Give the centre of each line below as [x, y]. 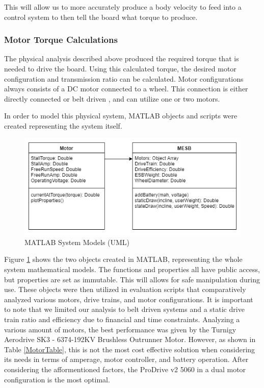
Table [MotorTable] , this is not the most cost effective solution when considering [130, 349]
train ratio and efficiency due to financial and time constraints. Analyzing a [122, 319]
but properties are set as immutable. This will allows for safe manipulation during [132, 279]
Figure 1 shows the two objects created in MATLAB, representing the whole [123, 259]
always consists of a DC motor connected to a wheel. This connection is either [126, 89]
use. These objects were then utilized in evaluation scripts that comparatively [125, 289]
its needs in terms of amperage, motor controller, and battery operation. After [126, 359]
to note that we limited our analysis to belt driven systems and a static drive [124, 309]
